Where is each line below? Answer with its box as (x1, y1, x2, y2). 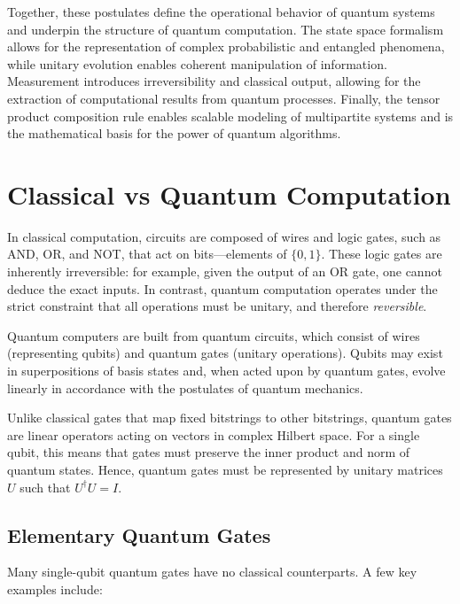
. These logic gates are (321, 244, 442, 263)
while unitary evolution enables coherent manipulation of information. (7, 54, 387, 73)
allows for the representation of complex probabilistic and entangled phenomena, (7, 37, 445, 56)
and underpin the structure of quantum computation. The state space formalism (7, 19, 444, 38)
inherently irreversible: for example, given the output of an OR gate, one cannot (7, 262, 442, 281)
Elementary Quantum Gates (7, 521, 271, 548)
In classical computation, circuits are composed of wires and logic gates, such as (7, 227, 441, 245)
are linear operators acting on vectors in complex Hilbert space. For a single (7, 425, 420, 444)
